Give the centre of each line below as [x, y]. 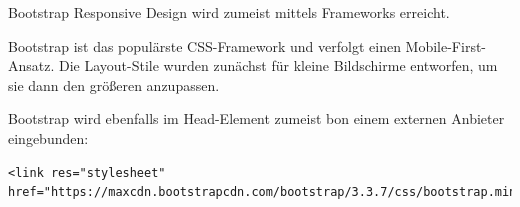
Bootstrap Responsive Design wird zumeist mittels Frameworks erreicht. [229, 12]
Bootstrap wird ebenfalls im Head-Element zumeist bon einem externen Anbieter [256, 118]
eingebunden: [48, 137]
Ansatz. [31, 65]
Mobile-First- [446, 45]
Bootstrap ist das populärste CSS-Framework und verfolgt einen [204, 45]
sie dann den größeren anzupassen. [114, 84]
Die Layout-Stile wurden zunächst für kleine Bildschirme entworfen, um [278, 65]
